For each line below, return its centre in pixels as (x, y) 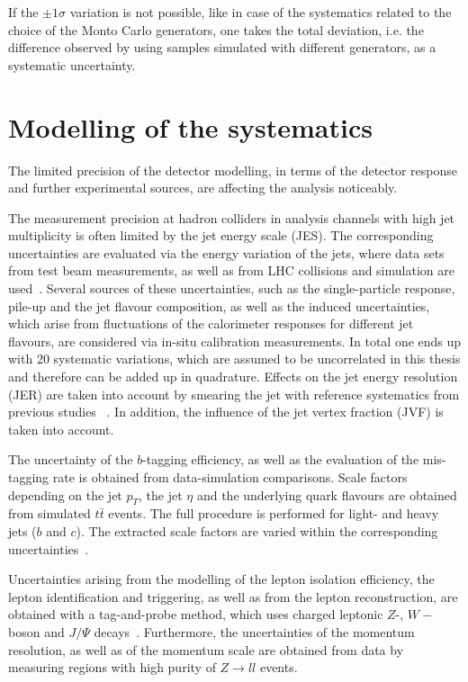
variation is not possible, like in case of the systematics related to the (261, 12)
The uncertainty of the (71, 459)
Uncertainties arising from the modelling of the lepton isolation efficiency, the (221, 579)
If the (23, 12)
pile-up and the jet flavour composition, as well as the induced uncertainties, (219, 305)
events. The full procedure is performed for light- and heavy (274, 513)
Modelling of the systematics (190, 126)
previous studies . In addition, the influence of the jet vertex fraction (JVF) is (226, 412)
